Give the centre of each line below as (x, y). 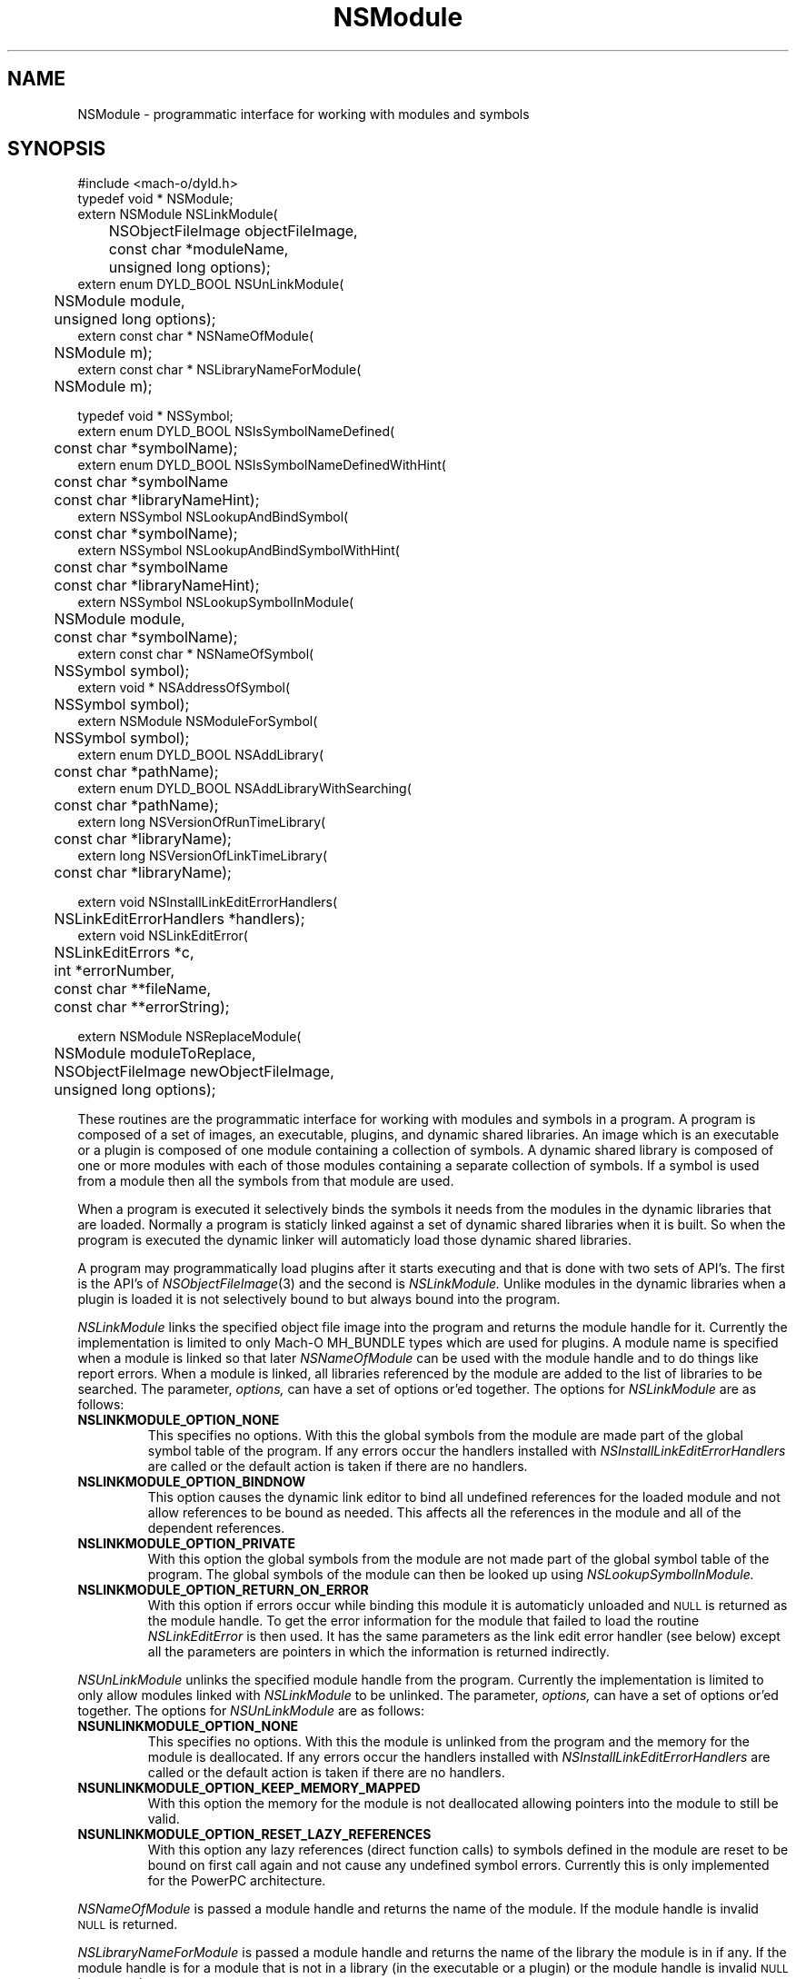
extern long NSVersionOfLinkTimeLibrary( (203, 856)
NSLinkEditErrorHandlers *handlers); (179, 919)
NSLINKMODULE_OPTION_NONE (179, 1420)
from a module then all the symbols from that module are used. (266, 1181)
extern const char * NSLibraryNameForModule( (219, 370)
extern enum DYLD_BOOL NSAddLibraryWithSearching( (244, 789)
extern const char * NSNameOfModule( (196, 336)
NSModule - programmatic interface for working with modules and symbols (303, 114)
